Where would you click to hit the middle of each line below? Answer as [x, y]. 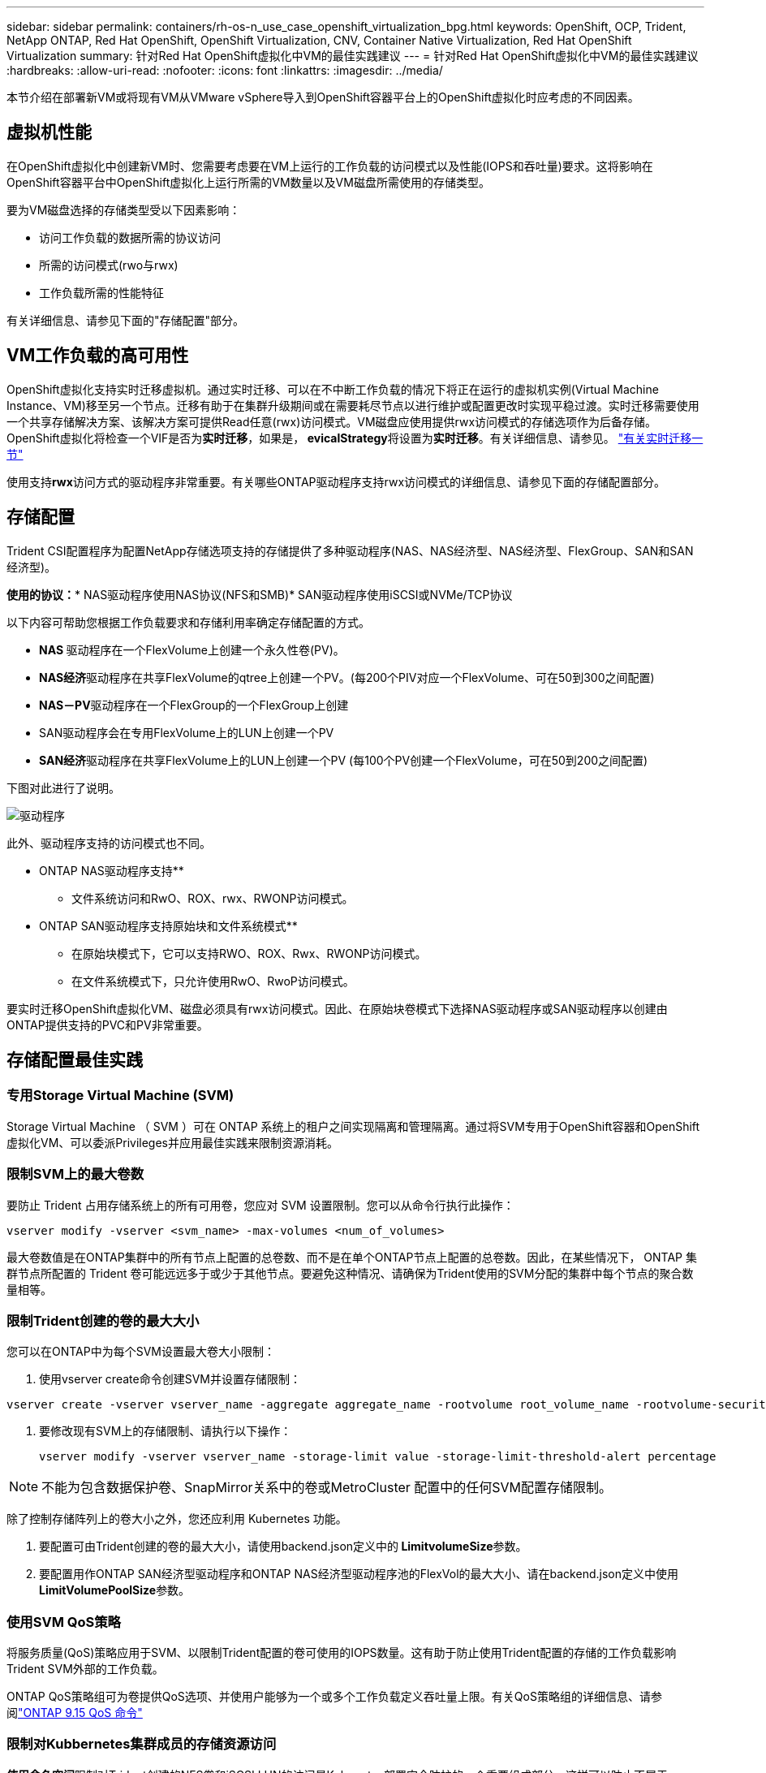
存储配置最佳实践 [75, 1059]
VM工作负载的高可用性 [98, 356]
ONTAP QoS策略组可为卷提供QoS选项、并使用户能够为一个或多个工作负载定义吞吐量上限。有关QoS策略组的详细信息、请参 [334, 1696]
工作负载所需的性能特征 [101, 292]
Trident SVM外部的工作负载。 [85, 1669]
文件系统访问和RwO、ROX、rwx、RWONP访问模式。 [213, 898]
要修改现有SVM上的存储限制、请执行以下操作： [166, 1431]
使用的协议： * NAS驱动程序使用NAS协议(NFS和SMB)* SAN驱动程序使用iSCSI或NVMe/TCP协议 [260, 594]
